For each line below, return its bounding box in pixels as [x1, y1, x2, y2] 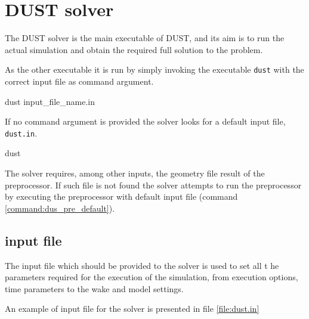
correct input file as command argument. [5, 75, 154, 87]
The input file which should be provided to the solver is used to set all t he [5, 259, 279, 271]
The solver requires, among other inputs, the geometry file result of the [5, 167, 265, 179]
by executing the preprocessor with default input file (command [5, 190, 238, 203]
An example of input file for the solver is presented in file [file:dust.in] [5, 302, 259, 315]
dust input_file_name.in [5, 95, 95, 107]
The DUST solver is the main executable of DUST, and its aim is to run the [5, 32, 285, 44]
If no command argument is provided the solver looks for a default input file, [5, 115, 286, 128]
